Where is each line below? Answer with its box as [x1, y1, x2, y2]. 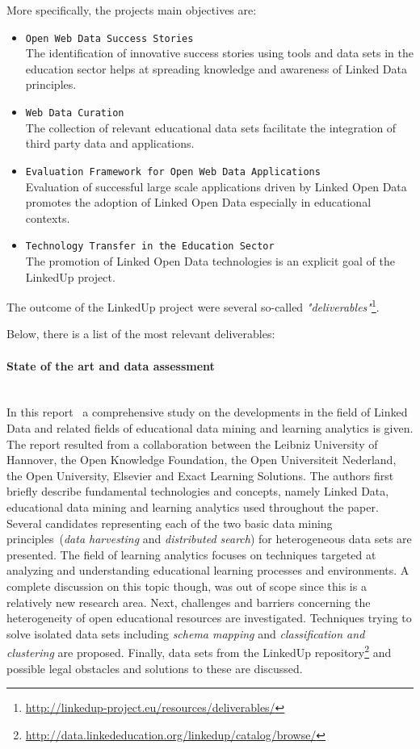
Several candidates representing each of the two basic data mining [6, 514, 333, 531]
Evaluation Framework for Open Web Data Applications [25, 165, 321, 178]
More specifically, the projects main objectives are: [6, 2, 257, 18]
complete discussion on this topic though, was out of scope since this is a [6, 577, 367, 594]
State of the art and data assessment [6, 357, 215, 374]
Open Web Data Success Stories [25, 32, 194, 44]
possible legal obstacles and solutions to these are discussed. [6, 659, 303, 676]
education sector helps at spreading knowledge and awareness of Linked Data [25, 60, 408, 77]
